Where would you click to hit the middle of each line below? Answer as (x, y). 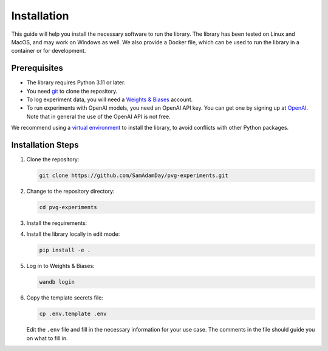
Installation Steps (45, 145)
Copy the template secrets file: (65, 298)
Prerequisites (37, 68)
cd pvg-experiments (68, 207)
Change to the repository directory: (70, 192)
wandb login (57, 282)
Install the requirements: (57, 223)
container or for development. (49, 51)
